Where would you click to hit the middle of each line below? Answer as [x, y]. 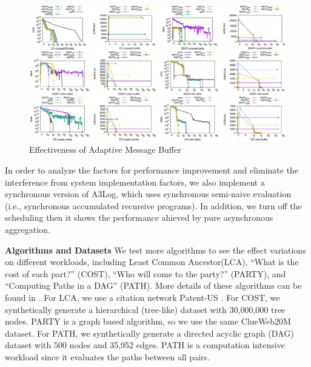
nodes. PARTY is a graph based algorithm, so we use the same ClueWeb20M [148, 321]
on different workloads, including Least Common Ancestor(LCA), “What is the [152, 262]
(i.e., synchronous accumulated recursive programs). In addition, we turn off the [153, 205]
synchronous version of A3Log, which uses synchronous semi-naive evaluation [148, 194]
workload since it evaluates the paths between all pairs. [107, 356]
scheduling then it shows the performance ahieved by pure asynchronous [139, 217]
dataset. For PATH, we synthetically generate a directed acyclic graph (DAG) [149, 333]
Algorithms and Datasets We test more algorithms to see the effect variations [155, 250]
